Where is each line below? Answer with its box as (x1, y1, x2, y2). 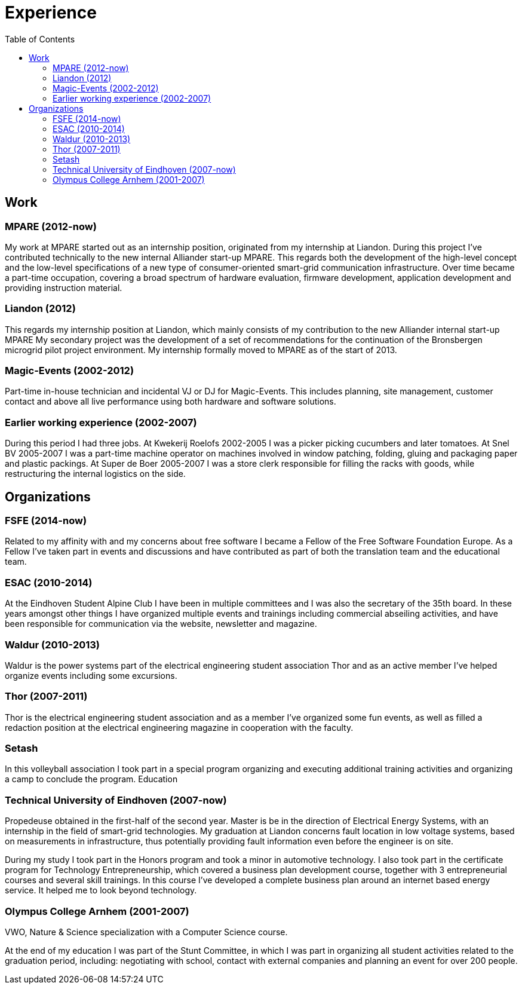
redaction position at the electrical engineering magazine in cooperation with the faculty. (5, 722, 354, 733)
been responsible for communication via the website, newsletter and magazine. (5, 618, 317, 629)
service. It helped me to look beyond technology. (5, 885, 197, 896)
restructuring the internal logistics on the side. (5, 469, 186, 479)
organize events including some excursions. (5, 670, 177, 681)
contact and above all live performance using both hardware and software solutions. (5, 396, 336, 407)
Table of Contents (5, 33, 75, 44)
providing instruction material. (5, 282, 122, 293)
